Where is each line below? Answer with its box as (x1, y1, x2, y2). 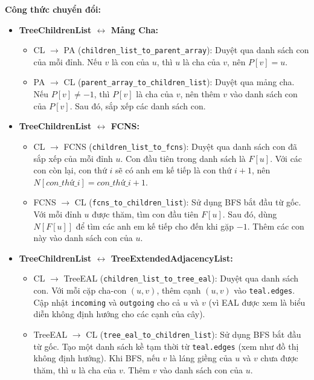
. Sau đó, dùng (222, 207, 277, 220)
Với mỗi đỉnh (33, 207, 82, 220)
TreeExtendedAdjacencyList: (111, 251, 233, 264)
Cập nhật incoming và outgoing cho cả (33, 295, 181, 308)
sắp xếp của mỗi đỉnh (33, 152, 113, 164)
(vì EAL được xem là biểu (208, 295, 306, 308)
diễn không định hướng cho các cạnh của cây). (33, 308, 205, 320)
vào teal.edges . (234, 284, 295, 296)
